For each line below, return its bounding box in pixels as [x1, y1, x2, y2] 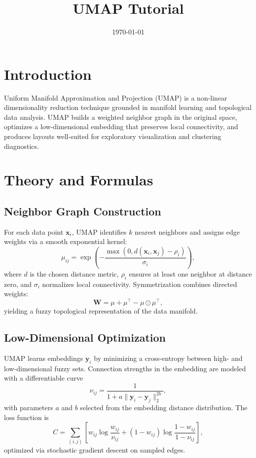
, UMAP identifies [72, 226, 127, 237]
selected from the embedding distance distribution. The [80, 402, 248, 412]
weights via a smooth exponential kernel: [4, 236, 127, 247]
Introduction [4, 64, 92, 84]
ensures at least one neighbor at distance [129, 268, 252, 279]
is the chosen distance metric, [30, 268, 119, 279]
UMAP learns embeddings [4, 352, 83, 363]
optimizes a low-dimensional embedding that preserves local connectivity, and [4, 121, 238, 132]
